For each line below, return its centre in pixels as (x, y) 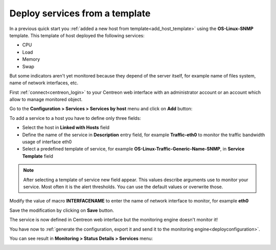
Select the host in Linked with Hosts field (66, 128)
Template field (38, 156)
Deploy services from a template (80, 13)
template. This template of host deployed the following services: (77, 35)
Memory (31, 59)
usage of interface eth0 (47, 142)
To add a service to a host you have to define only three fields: (75, 118)
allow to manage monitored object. (46, 99)
